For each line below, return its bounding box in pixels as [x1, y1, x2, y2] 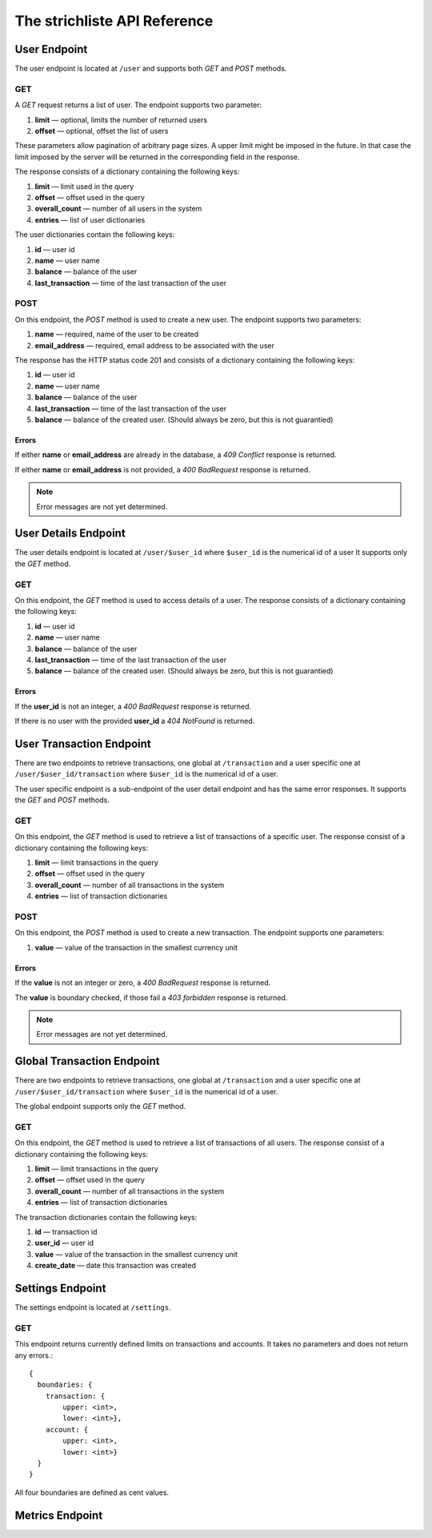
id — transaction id [34, 1227, 98, 1236]
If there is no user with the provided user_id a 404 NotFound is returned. [14, 717, 255, 726]
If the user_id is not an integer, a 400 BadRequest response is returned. [14, 701, 252, 711]
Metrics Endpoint [14, 1508, 103, 1522]
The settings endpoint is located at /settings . [14, 1302, 171, 1312]
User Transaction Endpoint [14, 737, 151, 750]
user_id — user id [34, 1238, 94, 1248]
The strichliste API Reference [14, 12, 214, 30]
